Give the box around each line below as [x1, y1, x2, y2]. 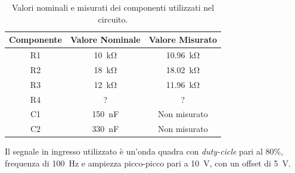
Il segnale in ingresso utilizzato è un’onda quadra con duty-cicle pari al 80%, [5, 145, 284, 158]
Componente [9, 33, 62, 46]
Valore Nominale [70, 33, 141, 46]
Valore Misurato [148, 33, 218, 46]
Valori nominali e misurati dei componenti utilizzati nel [11, 1, 215, 13]
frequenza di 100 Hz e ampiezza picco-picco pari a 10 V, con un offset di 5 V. [5, 156, 291, 169]
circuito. [98, 12, 128, 25]
